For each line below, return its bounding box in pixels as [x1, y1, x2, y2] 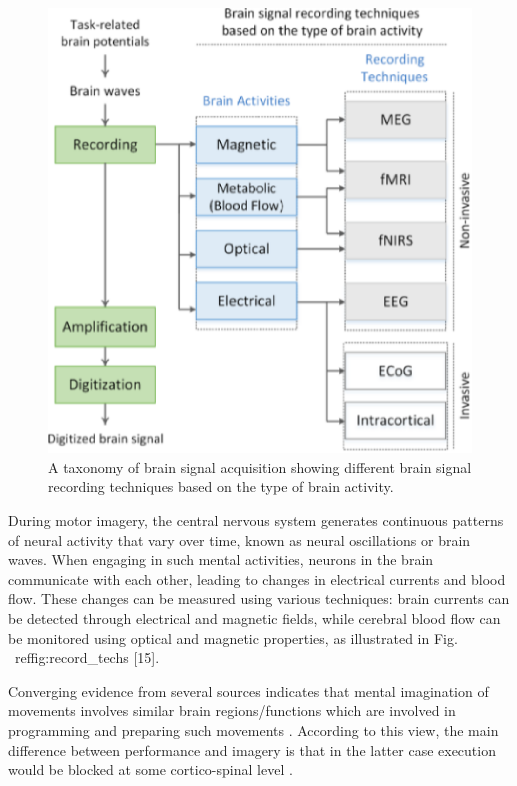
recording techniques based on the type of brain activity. [48, 476, 394, 497]
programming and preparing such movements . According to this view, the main [8, 720, 499, 741]
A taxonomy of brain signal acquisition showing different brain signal [48, 456, 472, 477]
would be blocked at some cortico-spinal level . [8, 759, 293, 780]
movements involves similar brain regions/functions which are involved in [8, 700, 456, 721]
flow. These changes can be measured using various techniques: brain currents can [8, 588, 510, 609]
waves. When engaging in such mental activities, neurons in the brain [8, 549, 434, 570]
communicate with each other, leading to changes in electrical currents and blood [8, 568, 506, 589]
